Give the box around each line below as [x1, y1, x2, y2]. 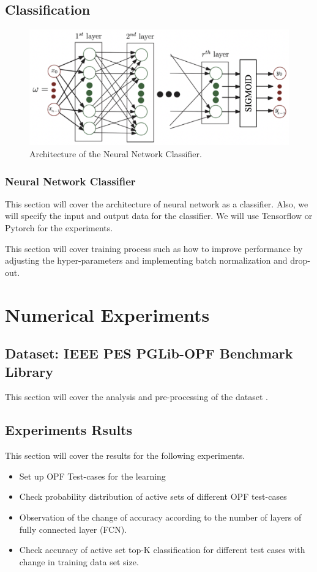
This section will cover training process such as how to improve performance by [5, 242, 303, 254]
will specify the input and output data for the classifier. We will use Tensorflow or [5, 209, 313, 222]
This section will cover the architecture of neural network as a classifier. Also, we [5, 197, 308, 210]
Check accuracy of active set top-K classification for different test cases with [19, 543, 305, 556]
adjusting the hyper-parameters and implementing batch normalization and [5, 254, 288, 267]
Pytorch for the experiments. [5, 221, 113, 234]
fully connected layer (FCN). [19, 522, 127, 535]
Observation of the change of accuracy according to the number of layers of [19, 510, 302, 523]
